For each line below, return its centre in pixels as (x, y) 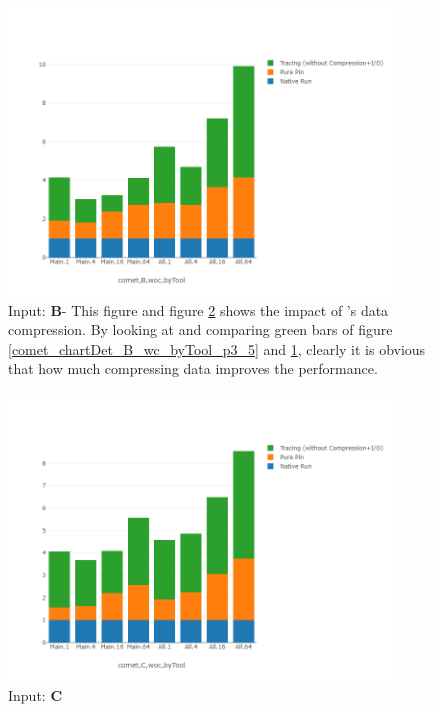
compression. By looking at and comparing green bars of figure (200, 329)
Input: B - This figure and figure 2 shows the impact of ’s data (198, 309)
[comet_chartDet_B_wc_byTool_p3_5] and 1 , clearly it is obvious (217, 348)
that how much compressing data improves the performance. (193, 368)
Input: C (35, 694)
